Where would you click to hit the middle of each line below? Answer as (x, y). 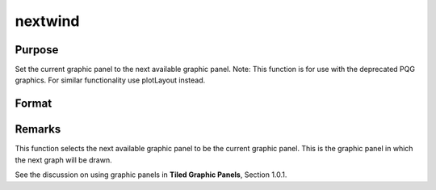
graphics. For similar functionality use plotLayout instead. (110, 80)
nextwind (47, 21)
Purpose (37, 50)
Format (34, 104)
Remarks (38, 129)
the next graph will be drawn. (63, 160)
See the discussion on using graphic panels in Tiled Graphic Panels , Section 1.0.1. (151, 175)
